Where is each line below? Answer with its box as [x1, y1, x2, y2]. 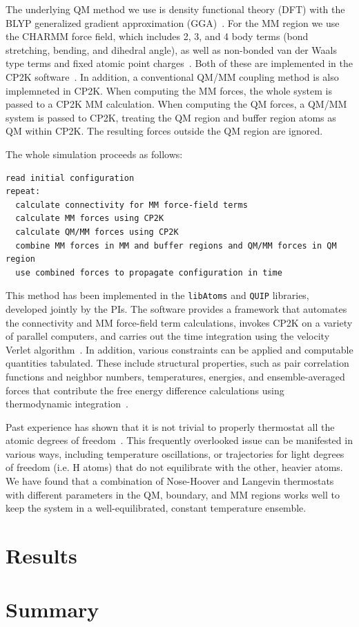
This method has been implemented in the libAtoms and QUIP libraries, [6, 288, 309, 302]
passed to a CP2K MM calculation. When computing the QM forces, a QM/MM [6, 97, 347, 111]
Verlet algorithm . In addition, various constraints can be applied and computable [6, 342, 353, 356]
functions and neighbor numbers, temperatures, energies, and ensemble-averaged [6, 369, 345, 383]
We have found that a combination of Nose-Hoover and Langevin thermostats [6, 474, 334, 488]
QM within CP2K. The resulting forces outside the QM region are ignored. [6, 124, 323, 138]
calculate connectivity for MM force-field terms [15, 200, 248, 210]
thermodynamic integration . [6, 396, 128, 411]
